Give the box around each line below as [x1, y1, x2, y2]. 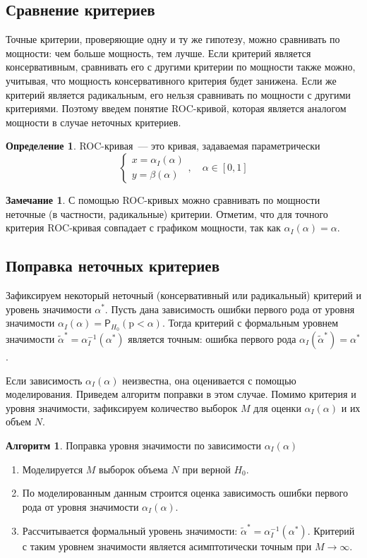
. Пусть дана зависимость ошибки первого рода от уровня [104, 301, 355, 316]
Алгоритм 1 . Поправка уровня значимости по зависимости [6, 437, 261, 452]
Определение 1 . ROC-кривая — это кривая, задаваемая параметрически [6, 138, 320, 153]
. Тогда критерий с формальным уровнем [162, 315, 339, 330]
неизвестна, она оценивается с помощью [122, 372, 296, 387]
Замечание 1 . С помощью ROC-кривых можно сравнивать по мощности [6, 192, 320, 207]
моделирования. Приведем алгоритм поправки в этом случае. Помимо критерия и [6, 387, 356, 401]
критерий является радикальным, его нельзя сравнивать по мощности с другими [6, 87, 351, 102]
